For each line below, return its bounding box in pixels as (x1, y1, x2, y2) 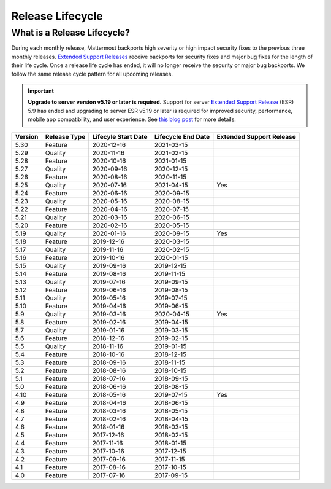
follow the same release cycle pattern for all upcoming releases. (11, 70, 173, 77)
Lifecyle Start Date (92, 132, 148, 141)
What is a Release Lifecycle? (11, 27, 130, 38)
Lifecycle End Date (154, 132, 210, 141)
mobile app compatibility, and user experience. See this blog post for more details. (28, 115, 236, 123)
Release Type (45, 132, 86, 141)
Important (28, 87, 55, 95)
